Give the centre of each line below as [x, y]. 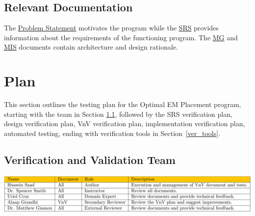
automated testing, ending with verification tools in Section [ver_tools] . [112, 133]
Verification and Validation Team [90, 159]
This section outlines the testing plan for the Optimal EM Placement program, [123, 104]
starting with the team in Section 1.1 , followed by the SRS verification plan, [118, 114]
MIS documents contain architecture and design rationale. [91, 47]
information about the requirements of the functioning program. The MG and [121, 37]
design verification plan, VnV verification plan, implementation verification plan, [125, 123]
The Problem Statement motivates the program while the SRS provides [111, 28]
